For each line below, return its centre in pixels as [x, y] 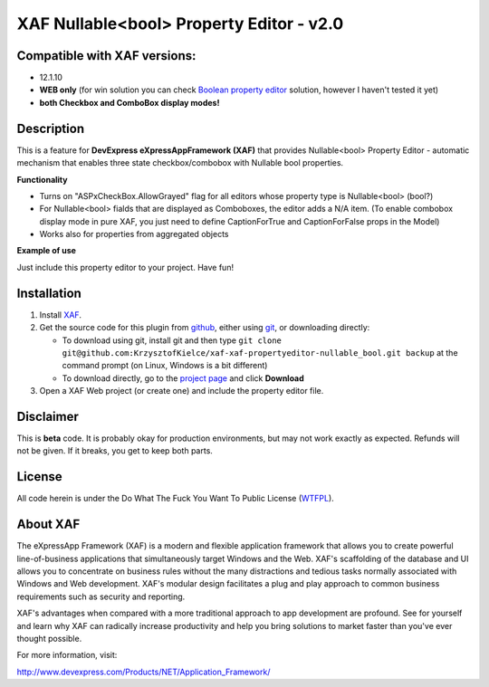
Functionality [42, 179]
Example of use [47, 251]
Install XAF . [60, 315]
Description [51, 128]
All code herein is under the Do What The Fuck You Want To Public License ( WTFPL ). [175, 499]
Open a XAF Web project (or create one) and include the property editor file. [182, 391]
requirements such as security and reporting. [101, 596]
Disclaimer [48, 416]
